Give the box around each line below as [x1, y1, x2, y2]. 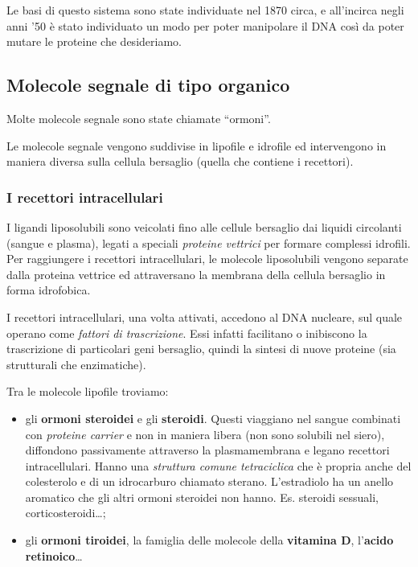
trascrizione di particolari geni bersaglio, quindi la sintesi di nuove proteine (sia [6, 340, 396, 357]
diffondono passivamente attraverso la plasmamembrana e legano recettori [25, 442, 390, 458]
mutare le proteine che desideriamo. [6, 33, 182, 50]
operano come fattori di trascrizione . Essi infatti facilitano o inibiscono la [6, 324, 367, 341]
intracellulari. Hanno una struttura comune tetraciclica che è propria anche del [25, 457, 412, 474]
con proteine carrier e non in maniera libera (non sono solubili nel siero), [25, 425, 385, 442]
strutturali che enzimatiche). [6, 355, 146, 372]
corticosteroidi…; [25, 504, 106, 521]
